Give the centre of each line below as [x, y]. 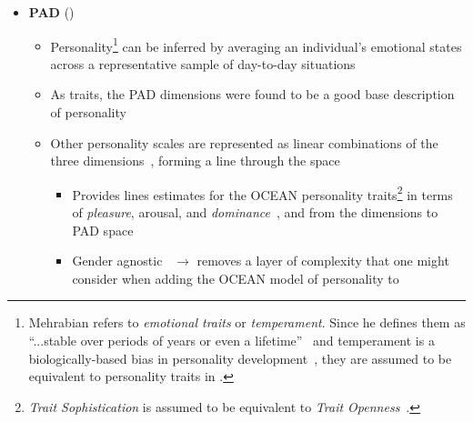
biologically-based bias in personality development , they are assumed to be [240, 358]
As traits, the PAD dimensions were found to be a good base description [252, 94]
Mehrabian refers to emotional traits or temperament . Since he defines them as [247, 322]
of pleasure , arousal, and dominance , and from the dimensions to [255, 212]
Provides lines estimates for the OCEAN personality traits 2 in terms [262, 193]
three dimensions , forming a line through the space [195, 161]
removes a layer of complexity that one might [323, 261]
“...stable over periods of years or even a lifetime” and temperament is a [231, 341]
